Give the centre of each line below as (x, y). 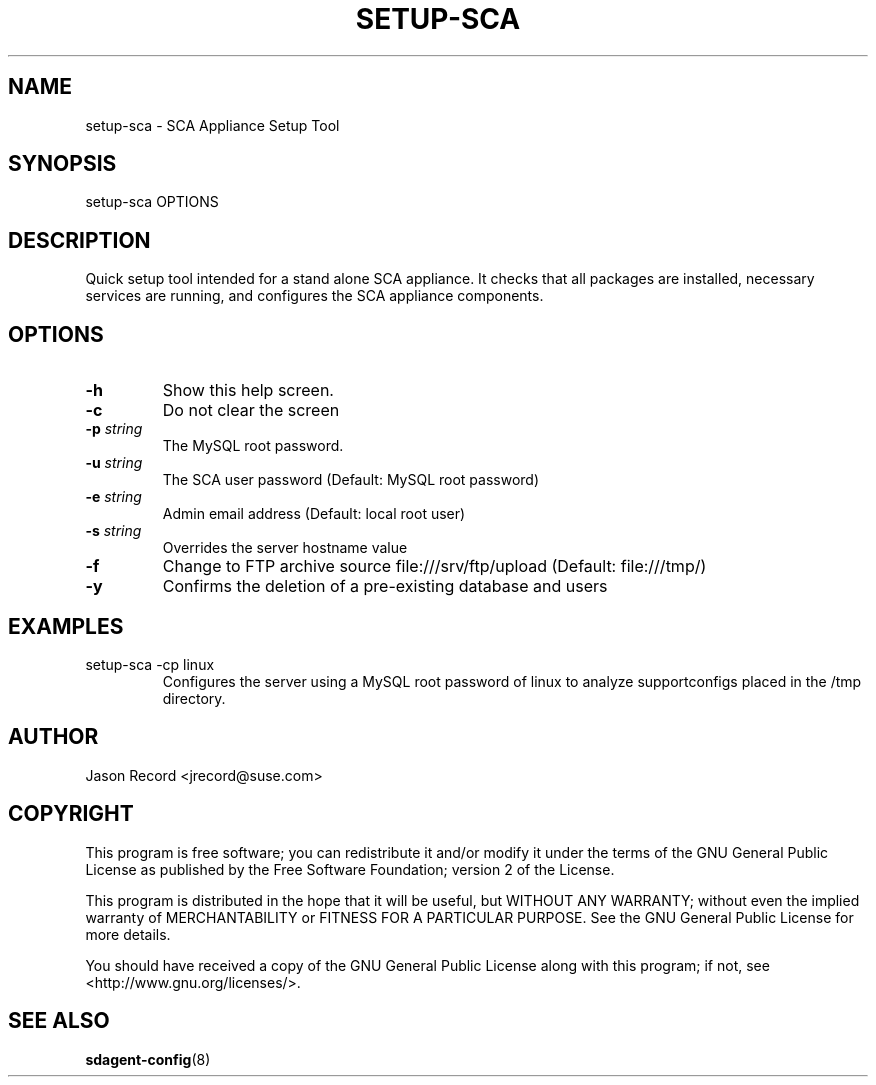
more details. (128, 934)
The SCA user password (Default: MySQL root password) (351, 480)
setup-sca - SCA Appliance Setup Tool (212, 125)
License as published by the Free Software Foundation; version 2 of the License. (350, 869)
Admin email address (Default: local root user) (314, 514)
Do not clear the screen (251, 410)
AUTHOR (53, 737)
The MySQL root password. (253, 446)
